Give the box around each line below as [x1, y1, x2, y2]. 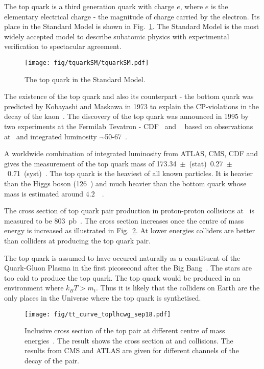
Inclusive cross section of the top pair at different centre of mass [25, 325, 225, 336]
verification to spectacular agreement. [4, 41, 122, 52]
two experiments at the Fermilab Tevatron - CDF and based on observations [4, 121, 253, 131]
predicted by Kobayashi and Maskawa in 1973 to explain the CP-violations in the [4, 101, 259, 111]
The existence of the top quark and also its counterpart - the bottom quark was [4, 91, 254, 102]
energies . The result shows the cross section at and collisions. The [25, 335, 233, 346]
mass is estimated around [4, 188, 84, 199]
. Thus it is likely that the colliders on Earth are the [96, 282, 260, 293]
